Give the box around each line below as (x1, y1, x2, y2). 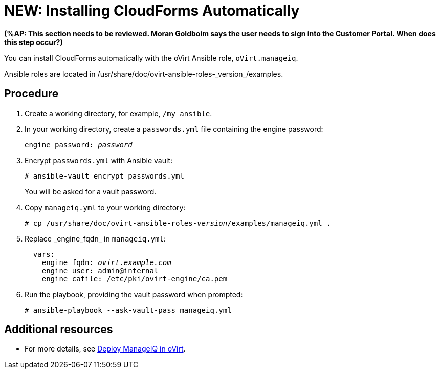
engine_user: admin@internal (41, 266, 159, 275)
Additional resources (4, 323, 113, 336)
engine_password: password (25, 140, 133, 149)
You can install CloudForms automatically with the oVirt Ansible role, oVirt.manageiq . (4, 53, 298, 62)
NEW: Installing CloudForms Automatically (4, 2, 300, 19)
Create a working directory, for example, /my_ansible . (25, 108, 212, 118)
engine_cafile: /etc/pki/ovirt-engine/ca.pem (41, 274, 228, 283)
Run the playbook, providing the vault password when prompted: (25, 290, 243, 299)
